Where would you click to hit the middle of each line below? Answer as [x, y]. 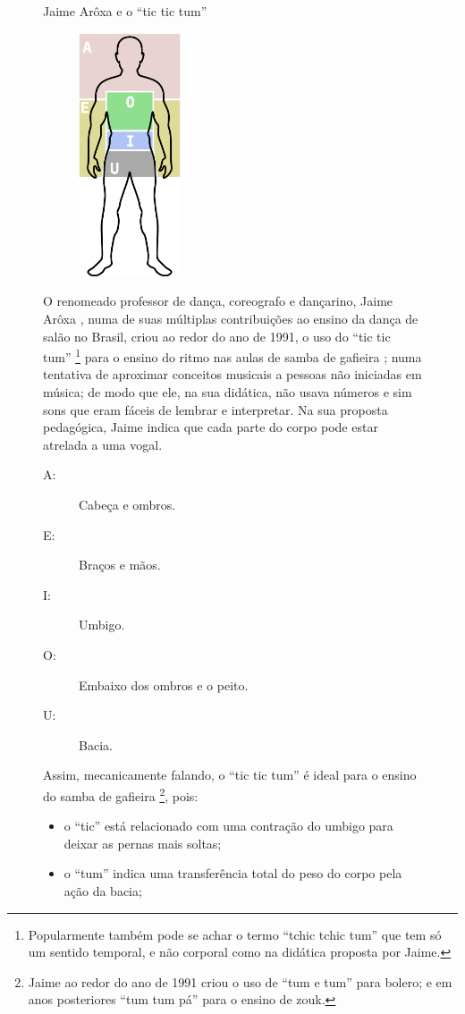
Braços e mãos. [120, 565]
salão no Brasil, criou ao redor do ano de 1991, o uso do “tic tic [217, 336]
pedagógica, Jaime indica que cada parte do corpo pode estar [211, 427]
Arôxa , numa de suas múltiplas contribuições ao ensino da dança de [231, 318]
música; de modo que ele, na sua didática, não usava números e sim [228, 392]
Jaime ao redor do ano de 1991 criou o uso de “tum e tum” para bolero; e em [240, 981]
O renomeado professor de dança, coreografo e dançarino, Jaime [218, 301]
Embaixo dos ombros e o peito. [164, 684]
